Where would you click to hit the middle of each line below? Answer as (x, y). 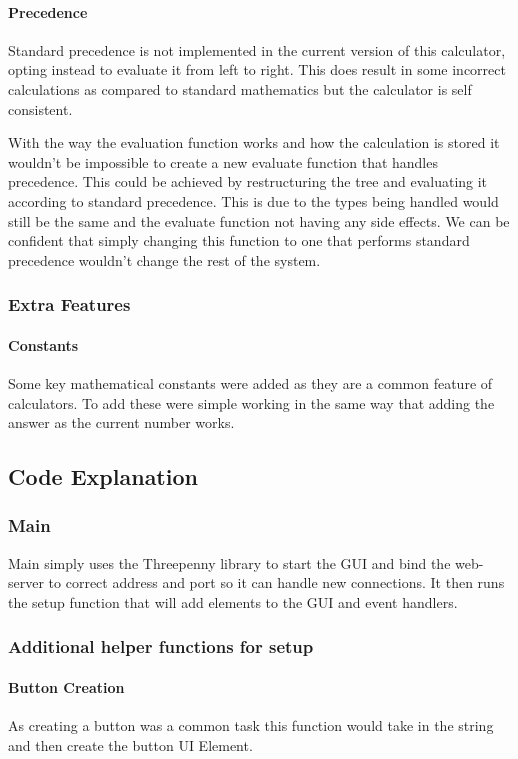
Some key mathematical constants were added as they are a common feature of (250, 382)
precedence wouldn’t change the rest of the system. (164, 259)
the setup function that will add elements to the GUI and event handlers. (233, 601)
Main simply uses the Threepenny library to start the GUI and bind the (229, 562)
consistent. (40, 108)
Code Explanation (103, 476)
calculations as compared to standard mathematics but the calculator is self (240, 88)
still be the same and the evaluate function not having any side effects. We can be (259, 220)
